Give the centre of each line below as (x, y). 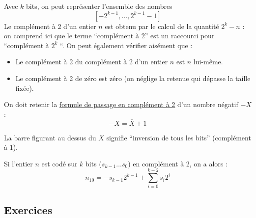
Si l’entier (18, 163)
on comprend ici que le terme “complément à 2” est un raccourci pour (109, 36)
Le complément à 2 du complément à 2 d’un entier (92, 62)
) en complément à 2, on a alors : (178, 163)
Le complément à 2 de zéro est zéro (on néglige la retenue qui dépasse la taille (133, 78)
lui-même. (208, 62)
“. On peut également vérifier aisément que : (126, 45)
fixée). (25, 88)
